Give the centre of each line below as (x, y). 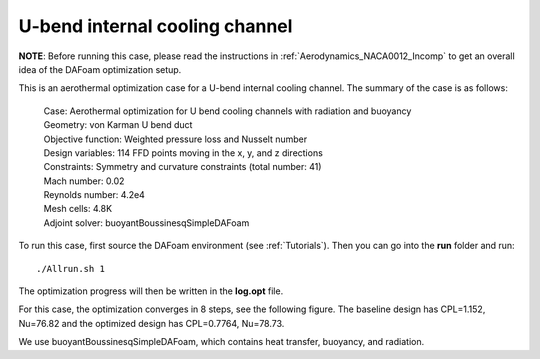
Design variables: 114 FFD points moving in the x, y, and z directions (183, 152)
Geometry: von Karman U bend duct (118, 125)
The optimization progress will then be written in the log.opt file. (151, 291)
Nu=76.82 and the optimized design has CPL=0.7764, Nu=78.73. (151, 323)
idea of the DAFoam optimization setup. (100, 69)
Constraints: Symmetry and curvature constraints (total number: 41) (182, 167)
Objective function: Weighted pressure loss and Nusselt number (175, 139)
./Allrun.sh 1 (70, 268)
